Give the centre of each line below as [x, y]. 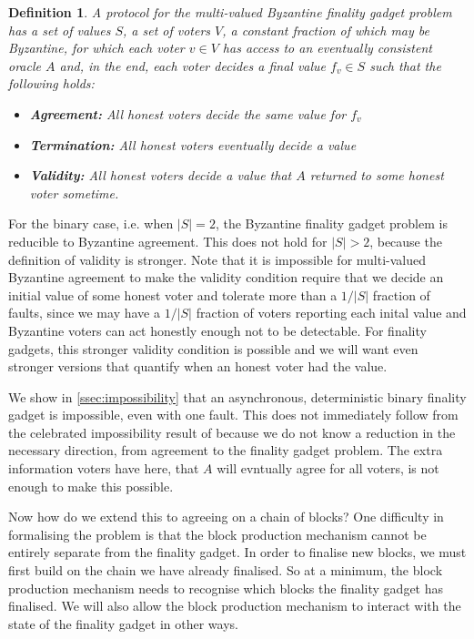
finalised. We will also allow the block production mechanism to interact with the [235, 606]
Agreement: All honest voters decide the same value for [188, 113]
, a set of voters [166, 30]
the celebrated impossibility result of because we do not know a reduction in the [232, 432]
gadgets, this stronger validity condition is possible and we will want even [213, 348]
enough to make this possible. [91, 486]
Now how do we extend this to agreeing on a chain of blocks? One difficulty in [226, 517]
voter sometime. [74, 193]
